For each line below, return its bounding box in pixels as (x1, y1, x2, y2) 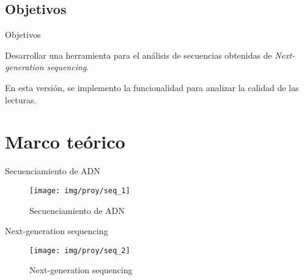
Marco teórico (5, 129, 125, 154)
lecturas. (5, 93, 37, 106)
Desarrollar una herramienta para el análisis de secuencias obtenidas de (5, 48, 272, 61)
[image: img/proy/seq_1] (29, 186, 130, 195)
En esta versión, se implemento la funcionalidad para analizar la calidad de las (5, 81, 299, 94)
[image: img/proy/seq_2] (29, 246, 130, 255)
